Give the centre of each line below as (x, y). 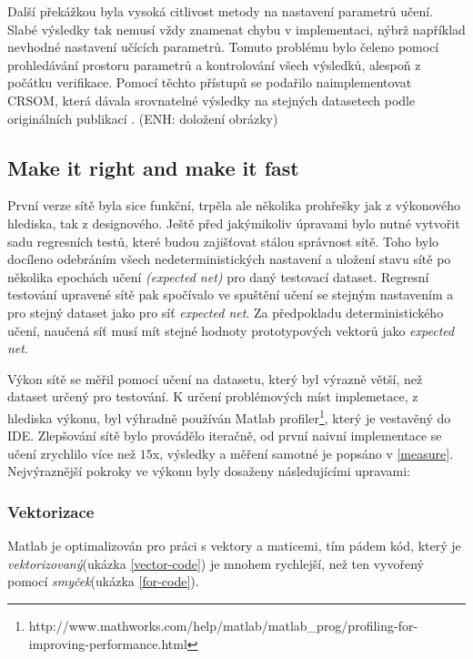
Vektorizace (51, 511)
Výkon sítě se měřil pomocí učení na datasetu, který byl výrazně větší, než (215, 378)
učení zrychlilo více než (72, 453)
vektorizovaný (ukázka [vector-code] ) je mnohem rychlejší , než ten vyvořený (216, 563)
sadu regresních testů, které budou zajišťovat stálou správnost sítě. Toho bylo (223, 241)
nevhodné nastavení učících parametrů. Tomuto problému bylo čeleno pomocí (223, 47)
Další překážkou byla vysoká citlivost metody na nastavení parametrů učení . (221, 11)
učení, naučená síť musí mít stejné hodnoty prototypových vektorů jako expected (231, 330)
